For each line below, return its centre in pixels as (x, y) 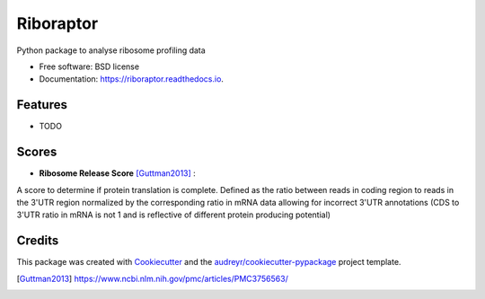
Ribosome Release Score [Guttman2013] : (118, 173)
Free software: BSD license (89, 66)
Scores (37, 152)
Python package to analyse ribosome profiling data (111, 50)
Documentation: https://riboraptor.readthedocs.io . (132, 79)
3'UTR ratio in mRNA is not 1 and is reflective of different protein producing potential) (174, 215)
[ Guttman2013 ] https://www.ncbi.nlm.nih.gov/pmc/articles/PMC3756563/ (153, 278)
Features (42, 105)
